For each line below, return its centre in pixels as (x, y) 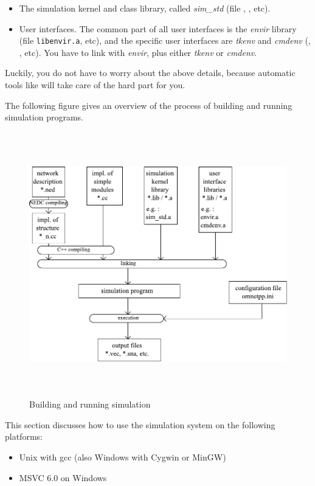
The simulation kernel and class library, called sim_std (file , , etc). (145, 8)
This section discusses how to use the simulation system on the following (140, 424)
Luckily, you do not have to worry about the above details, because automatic (150, 73)
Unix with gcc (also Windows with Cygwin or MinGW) (123, 457)
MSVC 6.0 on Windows (63, 477)
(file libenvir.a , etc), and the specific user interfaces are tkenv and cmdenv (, (165, 40)
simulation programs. (44, 117)
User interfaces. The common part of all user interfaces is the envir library (158, 28)
